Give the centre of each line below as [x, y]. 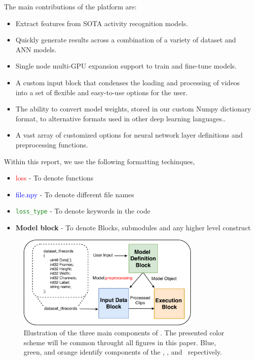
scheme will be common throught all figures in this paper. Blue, [120, 342]
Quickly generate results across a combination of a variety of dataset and [126, 40]
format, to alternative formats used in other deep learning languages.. [121, 118]
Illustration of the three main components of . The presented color [124, 333]
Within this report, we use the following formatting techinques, [99, 161]
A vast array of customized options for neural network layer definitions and [129, 135]
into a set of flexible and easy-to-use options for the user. [102, 92]
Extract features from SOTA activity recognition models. [102, 23]
